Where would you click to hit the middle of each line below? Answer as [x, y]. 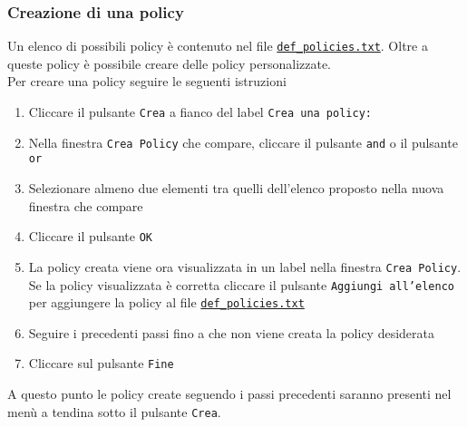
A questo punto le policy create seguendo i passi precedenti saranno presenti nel [229, 394]
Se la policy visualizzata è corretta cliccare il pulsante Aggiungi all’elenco [241, 284]
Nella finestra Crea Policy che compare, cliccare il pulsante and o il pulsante [243, 142]
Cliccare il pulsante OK [90, 236]
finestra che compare [86, 205]
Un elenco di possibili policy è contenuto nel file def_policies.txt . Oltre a [218, 46]
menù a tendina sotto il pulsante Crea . [114, 411]
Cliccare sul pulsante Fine [101, 363]
